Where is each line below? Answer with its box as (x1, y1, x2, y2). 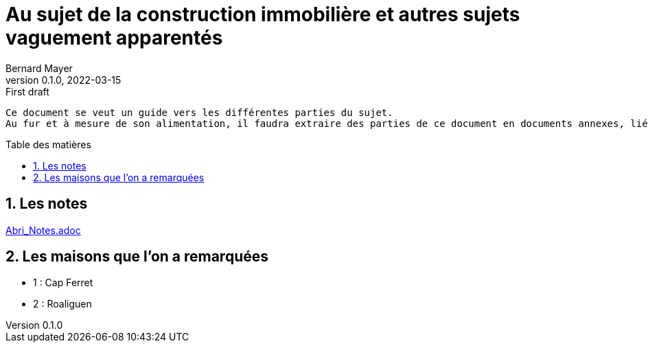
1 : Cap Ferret (33, 277, 93, 289)
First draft (5, 85, 49, 97)
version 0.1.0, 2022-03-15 (5, 73, 121, 86)
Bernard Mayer (5, 62, 73, 74)
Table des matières (5, 138, 91, 150)
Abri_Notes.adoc (5, 224, 81, 236)
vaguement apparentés (5, 26, 223, 49)
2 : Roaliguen (33, 298, 92, 310)
